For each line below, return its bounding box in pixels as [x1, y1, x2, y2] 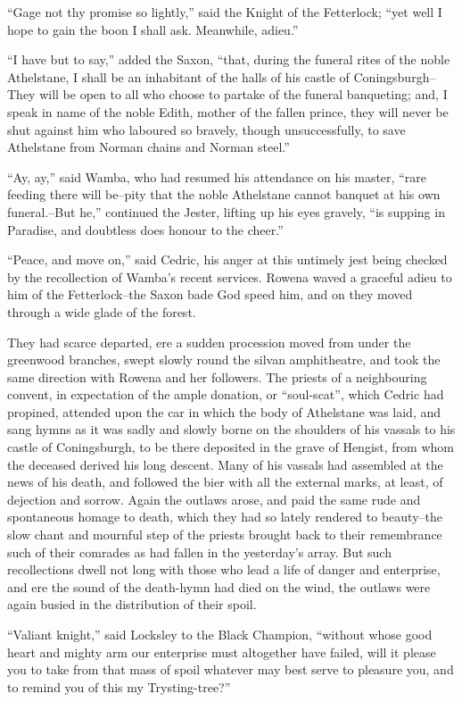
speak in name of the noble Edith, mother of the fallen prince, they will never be [7, 102, 449, 121]
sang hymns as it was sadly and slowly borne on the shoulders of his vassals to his [7, 420, 456, 439]
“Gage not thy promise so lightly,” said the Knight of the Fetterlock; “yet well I [7, 3, 442, 21]
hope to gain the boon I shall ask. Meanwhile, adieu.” [7, 20, 299, 38]
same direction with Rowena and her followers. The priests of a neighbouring [7, 367, 427, 386]
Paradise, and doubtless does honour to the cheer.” [7, 220, 284, 238]
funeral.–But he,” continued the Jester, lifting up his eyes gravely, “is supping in [7, 202, 445, 221]
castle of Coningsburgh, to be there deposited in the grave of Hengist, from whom [7, 438, 454, 456]
